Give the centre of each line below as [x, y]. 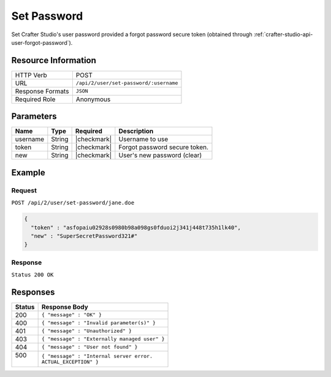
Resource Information [54, 60]
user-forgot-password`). [42, 42]
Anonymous [93, 99]
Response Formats [42, 91]
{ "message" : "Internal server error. [97, 356]
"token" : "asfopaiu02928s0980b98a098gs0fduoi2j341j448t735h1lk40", [136, 227]
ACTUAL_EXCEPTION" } [70, 362]
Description [136, 131]
